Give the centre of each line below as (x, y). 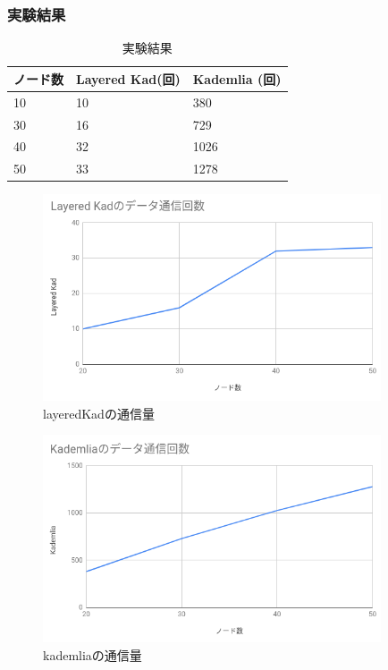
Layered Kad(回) (128, 78)
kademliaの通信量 (93, 654)
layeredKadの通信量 (99, 413)
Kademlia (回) (237, 78)
